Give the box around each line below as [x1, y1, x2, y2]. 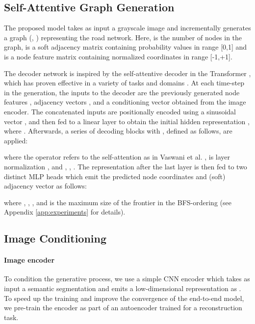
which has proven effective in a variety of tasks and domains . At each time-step [4, 78, 245, 88]
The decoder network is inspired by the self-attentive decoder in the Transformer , [4, 68, 251, 78]
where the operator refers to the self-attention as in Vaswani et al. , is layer [4, 152, 230, 162]
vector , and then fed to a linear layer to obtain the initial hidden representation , [4, 116, 250, 126]
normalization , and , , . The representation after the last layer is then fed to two [4, 161, 247, 171]
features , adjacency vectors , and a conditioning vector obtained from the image [4, 97, 246, 107]
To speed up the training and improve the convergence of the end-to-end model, [4, 293, 244, 303]
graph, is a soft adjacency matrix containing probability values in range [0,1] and [4, 42, 247, 52]
